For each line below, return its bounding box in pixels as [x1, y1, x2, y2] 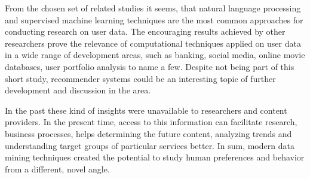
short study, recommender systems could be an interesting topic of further [5, 72, 276, 84]
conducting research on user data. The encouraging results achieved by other [5, 25, 286, 38]
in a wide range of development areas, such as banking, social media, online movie [5, 48, 305, 61]
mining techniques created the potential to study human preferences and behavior [5, 151, 305, 163]
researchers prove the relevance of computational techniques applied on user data [5, 37, 301, 49]
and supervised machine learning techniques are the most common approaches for [5, 13, 303, 26]
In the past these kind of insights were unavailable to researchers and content [5, 104, 287, 116]
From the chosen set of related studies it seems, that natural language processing [5, 2, 301, 14]
